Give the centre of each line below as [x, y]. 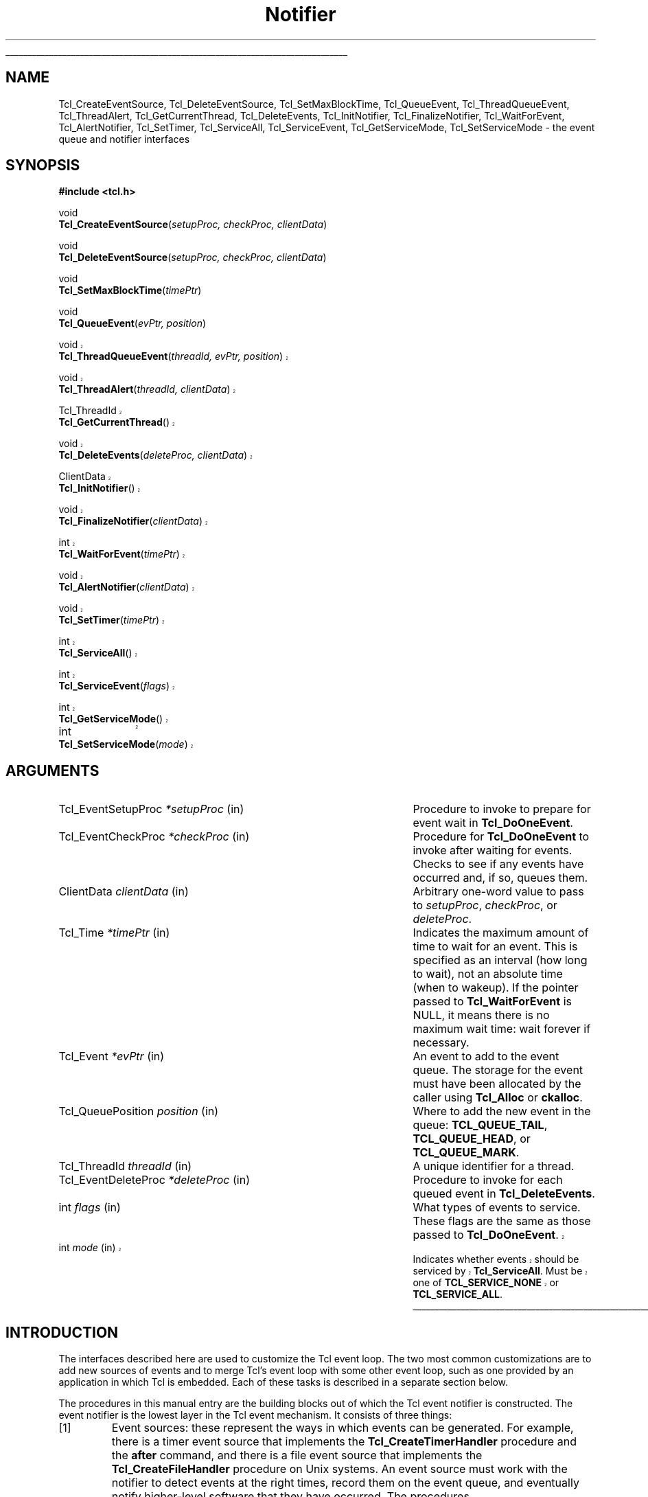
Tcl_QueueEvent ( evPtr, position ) [132, 323]
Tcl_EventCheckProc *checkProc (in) [154, 837]
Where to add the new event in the [502, 1111]
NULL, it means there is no [481, 1015]
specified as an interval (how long [500, 960]
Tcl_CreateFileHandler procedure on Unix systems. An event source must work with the [339, 1469]
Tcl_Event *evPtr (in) [112, 1056]
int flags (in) [90, 1208]
